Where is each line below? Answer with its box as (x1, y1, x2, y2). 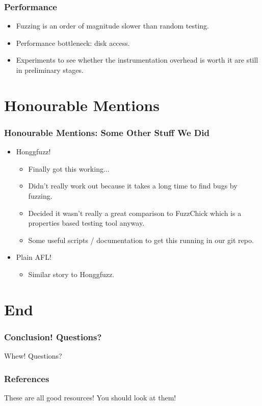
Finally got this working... (28, 163, 110, 174)
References (4, 372, 49, 385)
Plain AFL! (16, 252, 51, 262)
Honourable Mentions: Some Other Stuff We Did (4, 126, 209, 139)
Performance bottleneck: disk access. (16, 37, 130, 48)
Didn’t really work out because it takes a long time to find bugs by (28, 180, 238, 191)
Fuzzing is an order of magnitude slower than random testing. (16, 20, 209, 31)
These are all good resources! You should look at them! (4, 392, 176, 402)
